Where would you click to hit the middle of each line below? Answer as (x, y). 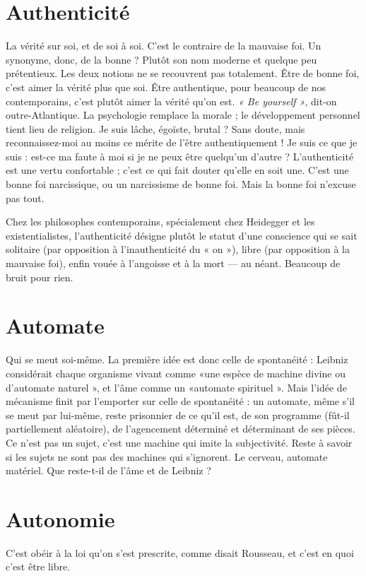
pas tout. (25, 198)
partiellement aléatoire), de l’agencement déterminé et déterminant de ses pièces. (181, 429)
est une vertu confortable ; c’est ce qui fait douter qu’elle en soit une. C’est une (177, 170)
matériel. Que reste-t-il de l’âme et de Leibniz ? (108, 470)
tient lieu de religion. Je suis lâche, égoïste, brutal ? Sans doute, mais (155, 128)
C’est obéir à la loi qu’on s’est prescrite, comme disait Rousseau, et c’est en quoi (180, 552)
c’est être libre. (38, 566)
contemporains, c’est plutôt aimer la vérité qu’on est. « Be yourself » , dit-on (171, 101)
